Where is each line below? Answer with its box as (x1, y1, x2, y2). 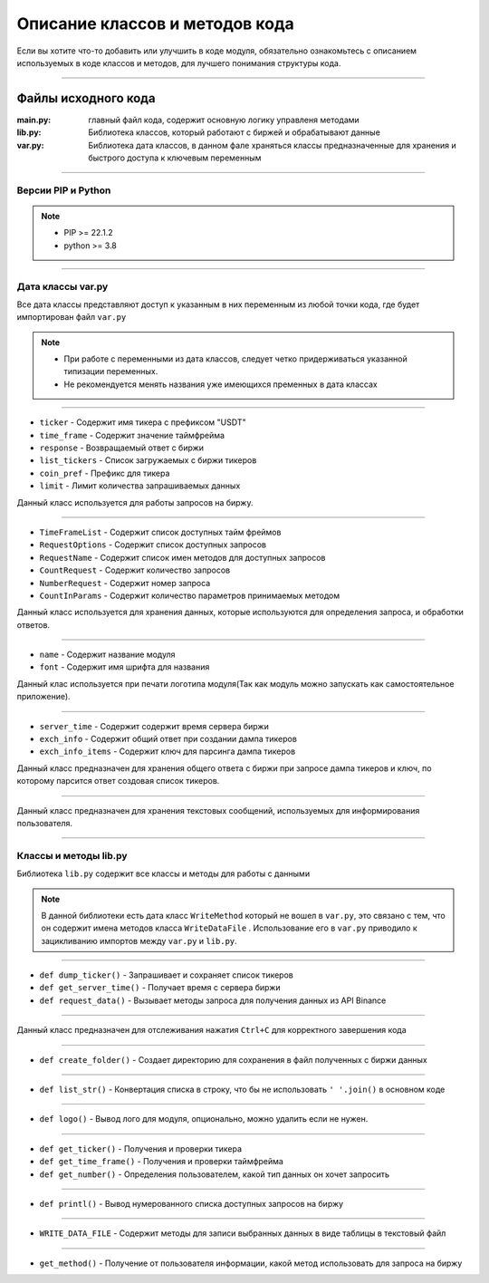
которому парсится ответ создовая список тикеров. (16, 776, 220, 786)
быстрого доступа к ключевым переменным (88, 152, 262, 163)
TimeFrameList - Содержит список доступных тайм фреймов (39, 526, 282, 537)
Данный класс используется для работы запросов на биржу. (16, 497, 254, 507)
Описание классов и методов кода (16, 14, 294, 34)
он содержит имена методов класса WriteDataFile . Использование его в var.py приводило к (41, 922, 417, 933)
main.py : (16, 114, 52, 125)
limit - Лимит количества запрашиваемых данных (39, 480, 241, 491)
